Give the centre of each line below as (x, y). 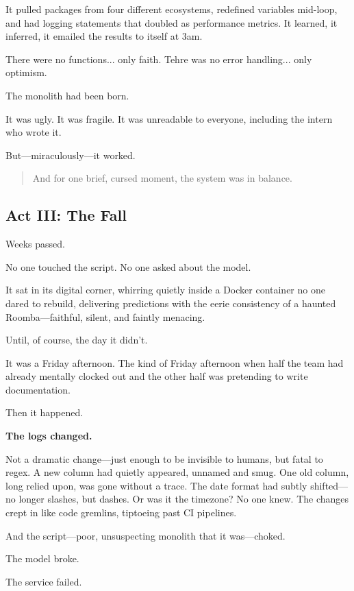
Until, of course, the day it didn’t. (77, 340)
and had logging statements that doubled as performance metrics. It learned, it (172, 22)
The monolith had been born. (67, 95)
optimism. (26, 72)
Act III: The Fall (66, 215)
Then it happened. (45, 412)
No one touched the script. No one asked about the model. (128, 266)
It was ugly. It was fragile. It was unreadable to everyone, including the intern (169, 118)
